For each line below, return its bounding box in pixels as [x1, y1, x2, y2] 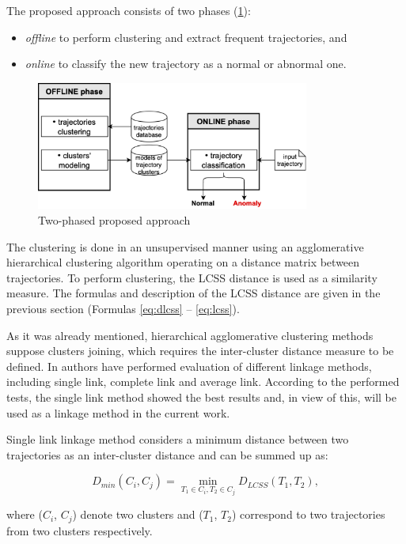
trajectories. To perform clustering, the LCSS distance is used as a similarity [6, 269, 378, 285]
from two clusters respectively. [6, 522, 153, 538]
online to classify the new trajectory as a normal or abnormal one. [25, 55, 347, 72]
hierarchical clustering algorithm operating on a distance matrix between [6, 254, 360, 270]
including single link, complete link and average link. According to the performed [6, 373, 400, 390]
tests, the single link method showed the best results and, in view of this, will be [6, 388, 397, 405]
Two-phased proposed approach [38, 212, 191, 229]
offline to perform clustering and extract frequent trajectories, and [25, 28, 347, 45]
